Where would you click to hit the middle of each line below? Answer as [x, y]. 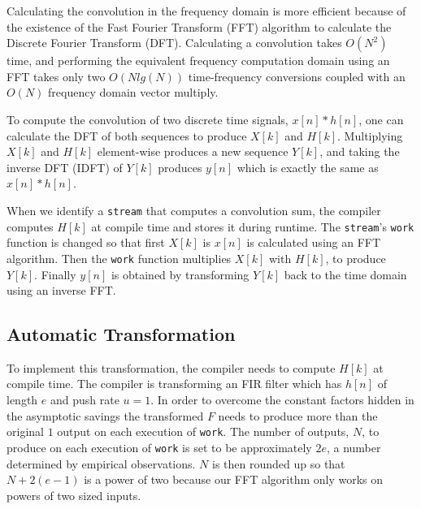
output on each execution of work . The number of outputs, [203, 431]
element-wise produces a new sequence [193, 151]
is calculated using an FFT [314, 242]
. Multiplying [370, 135]
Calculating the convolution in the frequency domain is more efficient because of [206, 11]
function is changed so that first [86, 242]
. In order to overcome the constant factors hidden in [282, 400]
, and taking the [360, 151]
